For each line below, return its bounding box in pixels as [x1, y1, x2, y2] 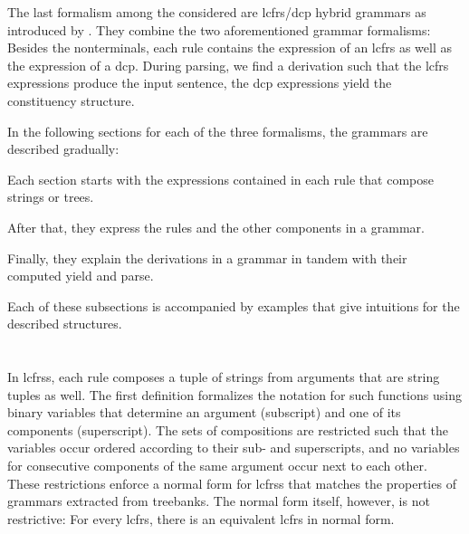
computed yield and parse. [7, 266, 154, 285]
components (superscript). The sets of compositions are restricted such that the [7, 420, 448, 439]
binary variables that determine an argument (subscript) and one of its [7, 403, 401, 422]
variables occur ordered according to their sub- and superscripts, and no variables [7, 438, 460, 457]
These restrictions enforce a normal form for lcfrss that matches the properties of [7, 473, 456, 492]
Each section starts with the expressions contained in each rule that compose [7, 169, 434, 188]
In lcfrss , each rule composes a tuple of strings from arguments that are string [7, 367, 440, 386]
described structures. [7, 314, 122, 333]
